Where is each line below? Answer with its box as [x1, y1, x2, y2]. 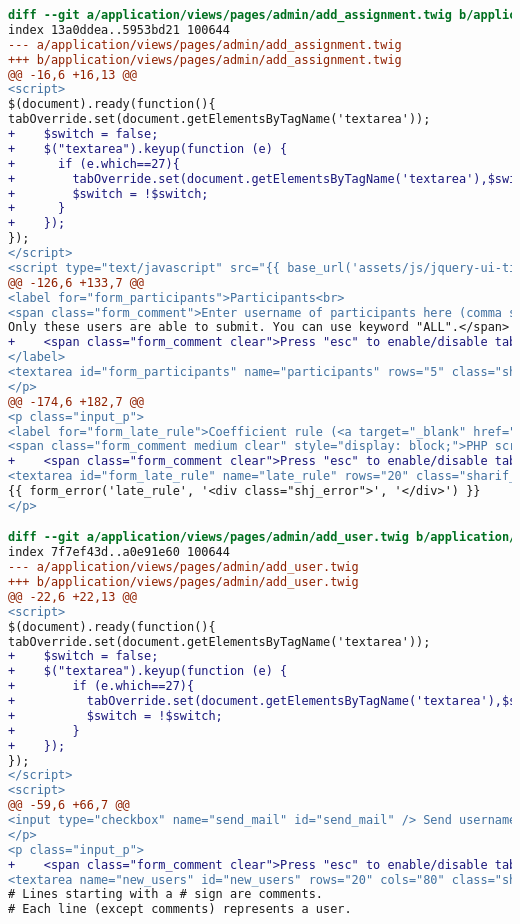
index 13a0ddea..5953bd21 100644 [8, 22, 230, 37]
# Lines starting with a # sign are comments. [8, 887, 323, 902]
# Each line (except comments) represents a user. [8, 902, 352, 917]
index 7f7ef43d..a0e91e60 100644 [8, 545, 230, 560]
